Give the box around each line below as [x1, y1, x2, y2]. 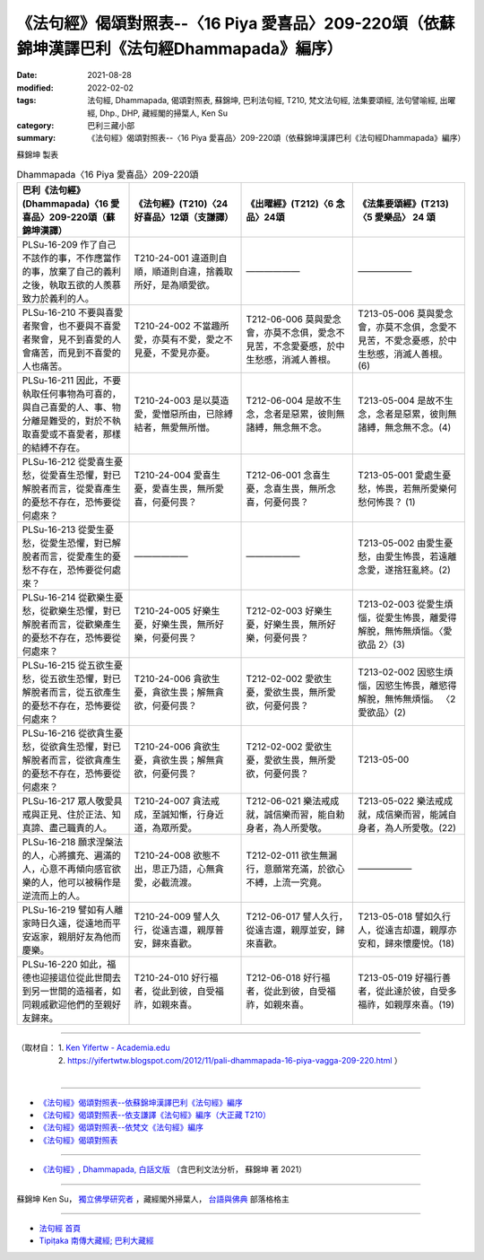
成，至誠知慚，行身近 [134, 809, 224, 821]
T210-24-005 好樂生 [134, 605, 220, 617]
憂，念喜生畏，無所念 [246, 483, 336, 495]
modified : [16, 82, 54, 93]
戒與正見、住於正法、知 [22, 809, 121, 821]
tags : [16, 95, 37, 106]
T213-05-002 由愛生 [357, 537, 445, 549]
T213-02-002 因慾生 [357, 666, 445, 678]
